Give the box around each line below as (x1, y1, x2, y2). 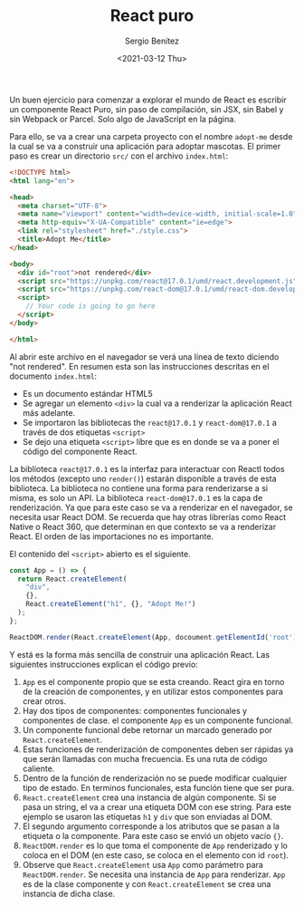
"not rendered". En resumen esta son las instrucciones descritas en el (9, 361, 270, 371)
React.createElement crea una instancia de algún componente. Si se (22, 792, 278, 803)
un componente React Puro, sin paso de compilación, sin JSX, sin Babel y (9, 103, 284, 114)
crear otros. (22, 695, 67, 707)
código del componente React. (22, 446, 138, 457)
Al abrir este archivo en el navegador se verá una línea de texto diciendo (9, 351, 280, 362)
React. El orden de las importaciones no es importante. (9, 531, 214, 542)
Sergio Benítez (125, 35, 179, 46)
